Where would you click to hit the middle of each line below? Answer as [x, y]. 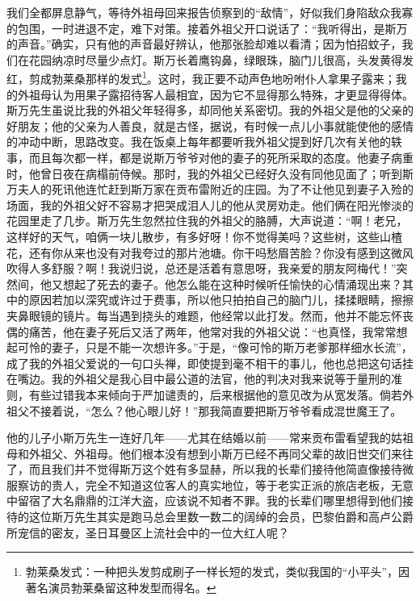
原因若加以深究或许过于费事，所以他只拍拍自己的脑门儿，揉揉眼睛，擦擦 [221, 300]
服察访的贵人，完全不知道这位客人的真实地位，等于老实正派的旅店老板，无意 [210, 484]
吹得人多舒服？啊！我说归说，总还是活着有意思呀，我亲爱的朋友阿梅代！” [202, 268]
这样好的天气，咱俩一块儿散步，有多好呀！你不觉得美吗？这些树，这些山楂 [204, 236]
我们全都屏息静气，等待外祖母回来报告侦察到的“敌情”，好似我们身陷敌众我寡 [210, 12]
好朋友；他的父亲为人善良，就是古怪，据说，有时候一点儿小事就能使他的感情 [210, 125]
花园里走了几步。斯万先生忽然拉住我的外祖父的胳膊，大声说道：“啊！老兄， [207, 221]
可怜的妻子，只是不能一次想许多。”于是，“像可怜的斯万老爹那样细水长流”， [215, 347]
